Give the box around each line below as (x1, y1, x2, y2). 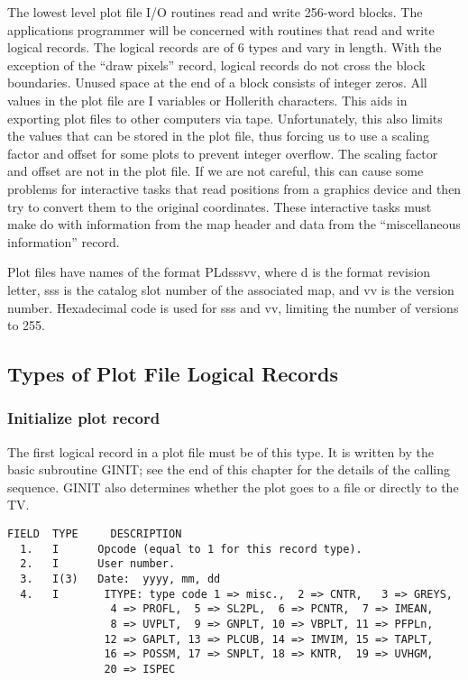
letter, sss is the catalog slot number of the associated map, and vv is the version (7, 280, 454, 299)
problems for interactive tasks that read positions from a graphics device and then (7, 179, 462, 198)
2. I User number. (20, 557, 176, 571)
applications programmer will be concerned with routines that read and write (7, 20, 435, 39)
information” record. (7, 232, 120, 251)
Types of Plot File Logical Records (7, 360, 339, 388)
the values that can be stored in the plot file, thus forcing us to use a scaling (7, 126, 429, 145)
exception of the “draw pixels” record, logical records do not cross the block (7, 55, 426, 74)
